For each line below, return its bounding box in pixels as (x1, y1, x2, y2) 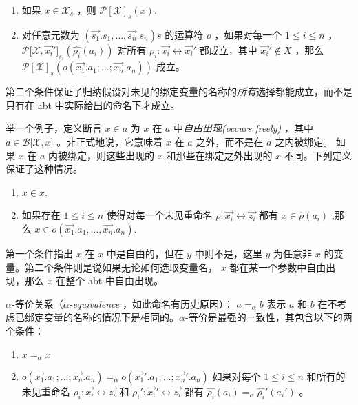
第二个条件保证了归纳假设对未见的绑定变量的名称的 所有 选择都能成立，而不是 (6, 84, 352, 99)
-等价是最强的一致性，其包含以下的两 (185, 310, 352, 324)
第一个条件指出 (6, 246, 73, 260)
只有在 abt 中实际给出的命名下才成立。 (6, 97, 180, 112)
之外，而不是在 (196, 135, 264, 149)
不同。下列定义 (284, 148, 352, 162)
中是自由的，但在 (106, 246, 184, 260)
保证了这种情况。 (6, 161, 83, 176)
